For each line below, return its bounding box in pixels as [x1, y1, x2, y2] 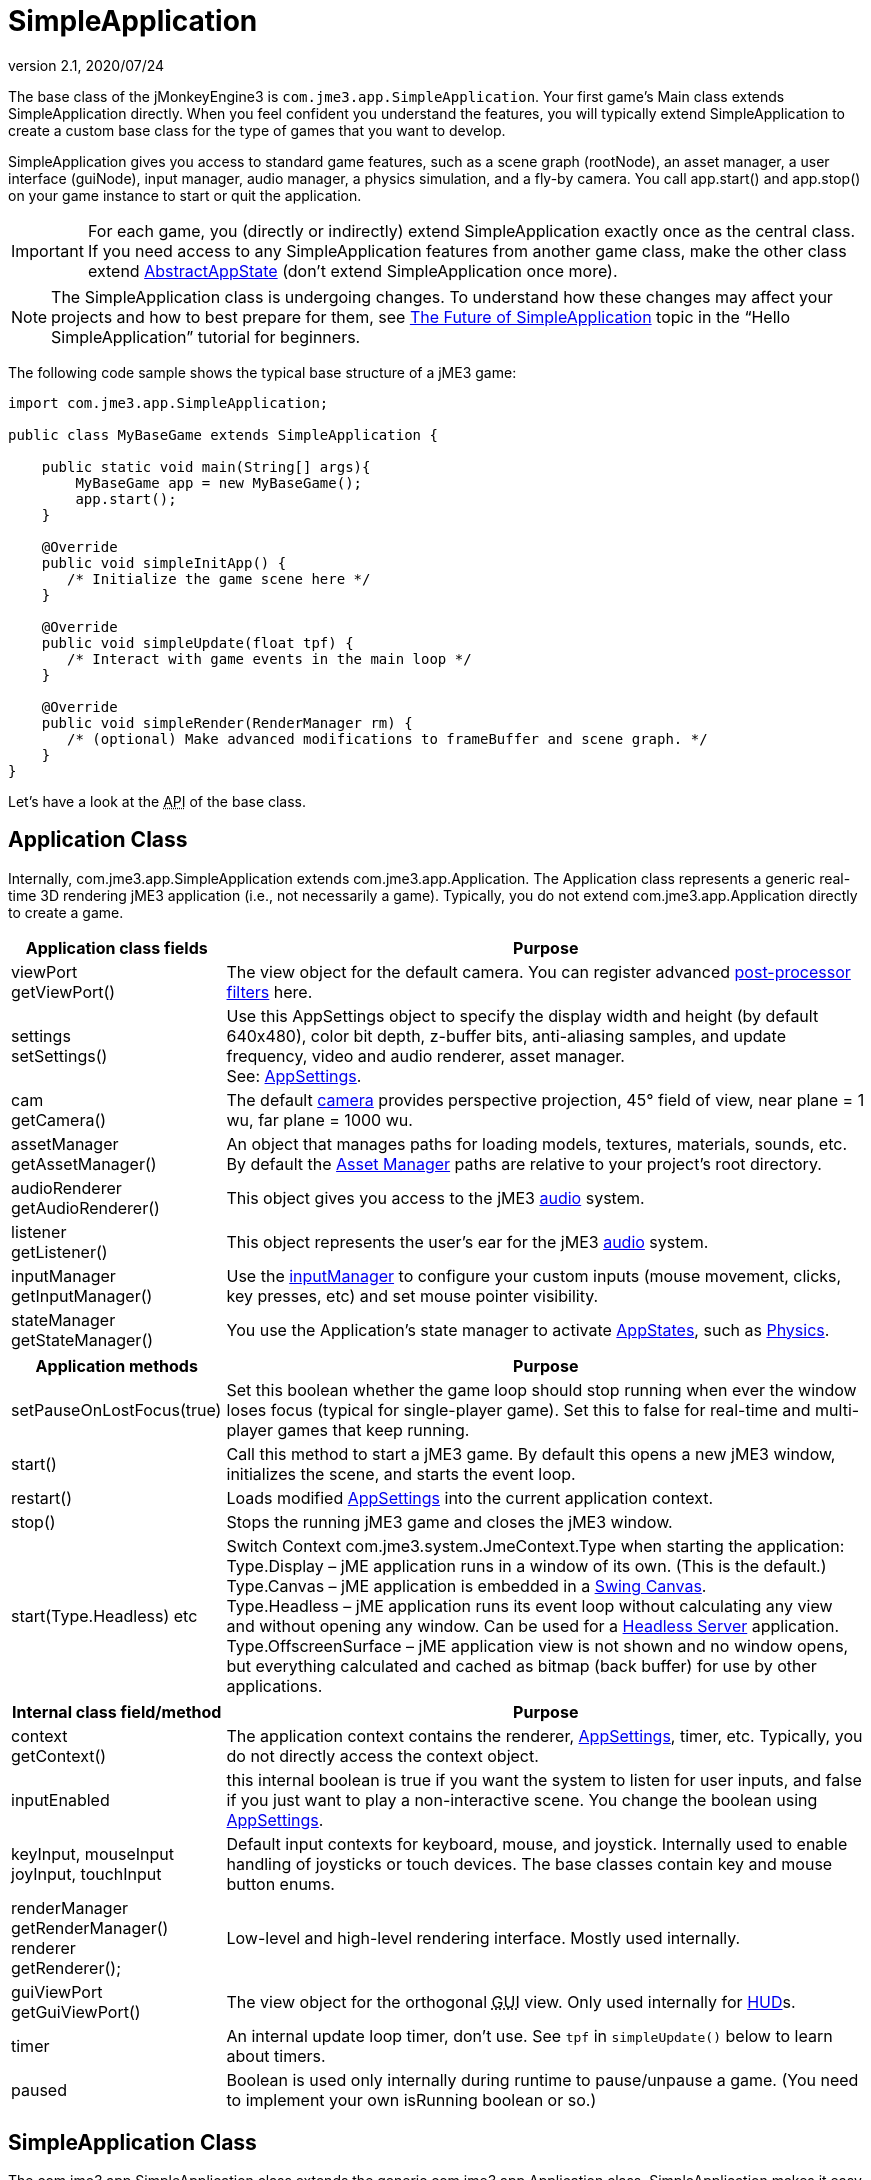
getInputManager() [11, 1285, 153, 1306]
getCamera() [11, 1109, 107, 1130]
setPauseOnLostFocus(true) [11, 1399, 222, 1420]
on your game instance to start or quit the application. [8, 186, 362, 204]
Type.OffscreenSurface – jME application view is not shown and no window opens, [226, 1635, 849, 1656]
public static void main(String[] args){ [41, 458, 371, 475]
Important [11, 240, 84, 261]
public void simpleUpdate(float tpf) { [41, 634, 354, 651]
